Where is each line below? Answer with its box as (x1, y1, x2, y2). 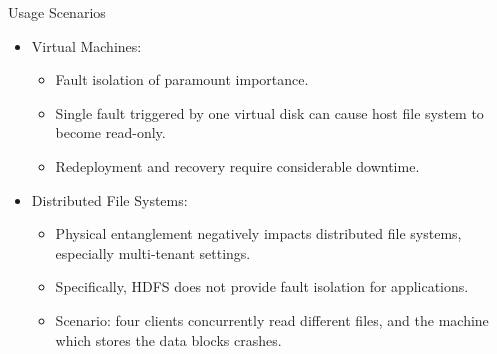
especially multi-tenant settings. (55, 242, 251, 263)
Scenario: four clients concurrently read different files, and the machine (55, 309, 489, 330)
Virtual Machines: (31, 35, 142, 56)
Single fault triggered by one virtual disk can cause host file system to (55, 102, 484, 123)
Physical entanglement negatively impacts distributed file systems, (55, 223, 462, 244)
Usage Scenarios (8, 2, 106, 22)
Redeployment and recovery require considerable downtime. (55, 155, 420, 176)
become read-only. (55, 122, 166, 143)
